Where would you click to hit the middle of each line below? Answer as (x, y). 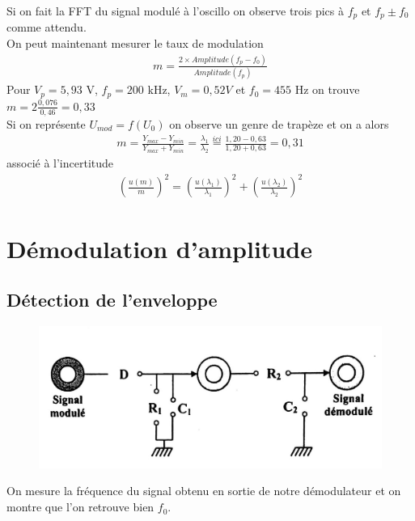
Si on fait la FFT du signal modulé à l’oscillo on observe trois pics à (175, 11)
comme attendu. (47, 27)
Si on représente (46, 123)
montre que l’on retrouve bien (80, 507)
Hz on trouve (327, 89)
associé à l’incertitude (60, 163)
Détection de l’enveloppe (112, 300)
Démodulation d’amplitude (159, 248)
